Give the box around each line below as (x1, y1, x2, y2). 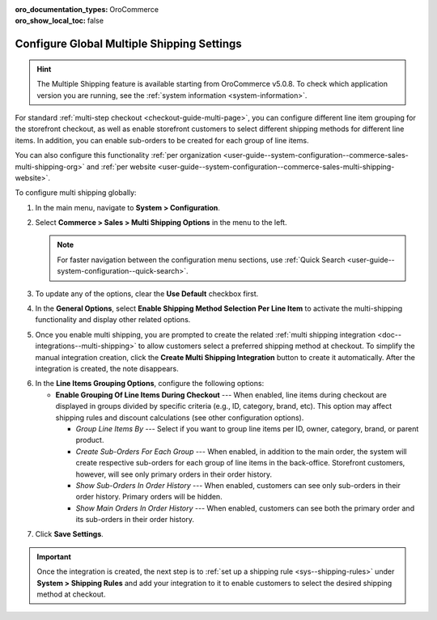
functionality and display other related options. (35, 315, 191, 325)
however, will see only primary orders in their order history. (75, 469, 273, 479)
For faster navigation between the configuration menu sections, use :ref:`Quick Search (57, 255, 346, 265)
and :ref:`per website (86, 162, 157, 172)
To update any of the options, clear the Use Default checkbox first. (35, 288, 259, 299)
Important (36, 551, 72, 562)
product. (75, 435, 104, 445)
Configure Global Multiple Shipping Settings (15, 37, 242, 51)
